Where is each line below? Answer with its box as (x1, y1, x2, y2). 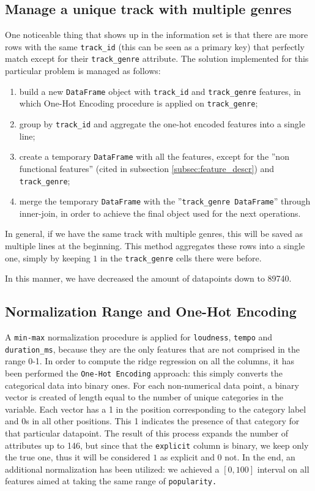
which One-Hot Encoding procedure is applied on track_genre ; (19, 97, 258, 110)
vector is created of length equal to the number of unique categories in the (5, 391, 283, 403)
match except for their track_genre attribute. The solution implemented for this (5, 52, 309, 65)
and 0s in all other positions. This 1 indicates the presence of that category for (5, 414, 300, 427)
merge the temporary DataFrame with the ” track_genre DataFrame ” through (19, 195, 311, 208)
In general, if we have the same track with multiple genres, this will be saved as (5, 227, 303, 240)
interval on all (257, 462, 309, 475)
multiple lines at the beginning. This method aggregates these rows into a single (5, 239, 305, 252)
